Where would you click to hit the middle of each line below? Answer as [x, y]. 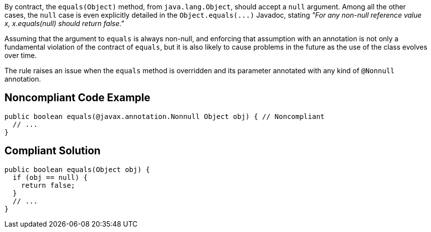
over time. [21, 55]
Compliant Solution [53, 151]
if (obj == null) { [50, 177]
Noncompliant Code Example [77, 98]
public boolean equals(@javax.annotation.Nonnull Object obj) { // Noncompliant [165, 116]
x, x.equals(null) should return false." [64, 23]
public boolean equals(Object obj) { [77, 169]
